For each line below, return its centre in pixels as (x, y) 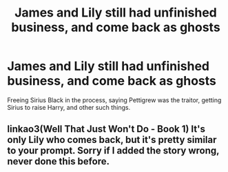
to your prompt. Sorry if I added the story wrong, (113, 151)
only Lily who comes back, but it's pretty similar (112, 140)
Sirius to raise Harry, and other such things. (69, 107)
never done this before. (59, 161)
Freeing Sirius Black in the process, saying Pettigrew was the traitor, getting (114, 100)
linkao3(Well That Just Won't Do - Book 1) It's (106, 129)
